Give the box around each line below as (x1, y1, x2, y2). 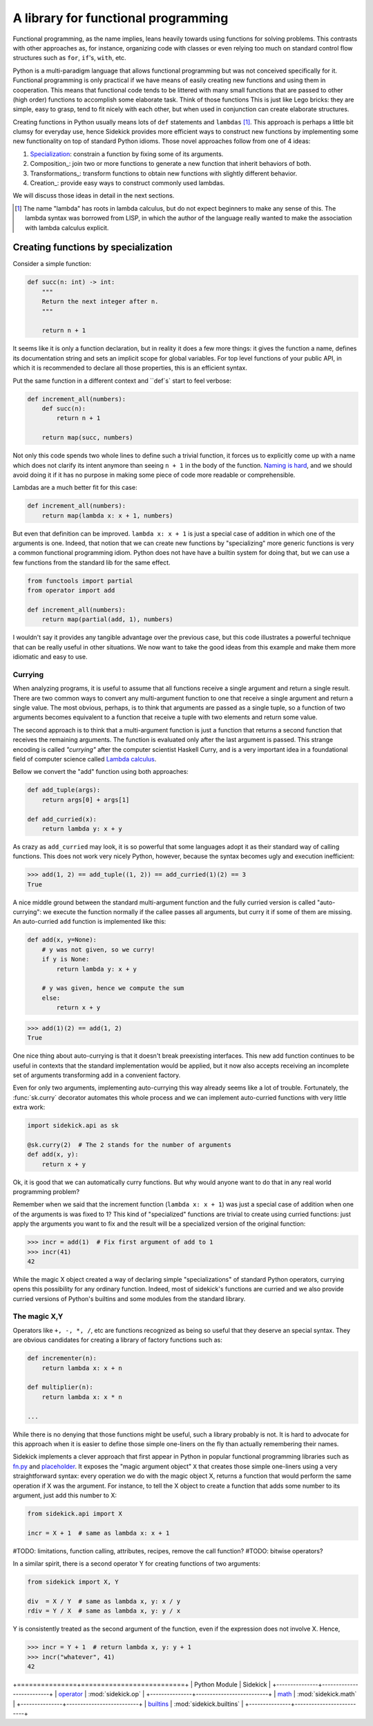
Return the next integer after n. (41, 298, 159, 305)
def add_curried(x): (27, 815, 97, 823)
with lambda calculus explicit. (25, 223, 109, 231)
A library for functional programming (12, 10, 229, 26)
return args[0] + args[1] (41, 795, 130, 804)
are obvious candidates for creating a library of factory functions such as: (12, 1336, 222, 1344)
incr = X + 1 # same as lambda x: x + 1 (27, 1529, 170, 1537)
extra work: (12, 1103, 46, 1112)
